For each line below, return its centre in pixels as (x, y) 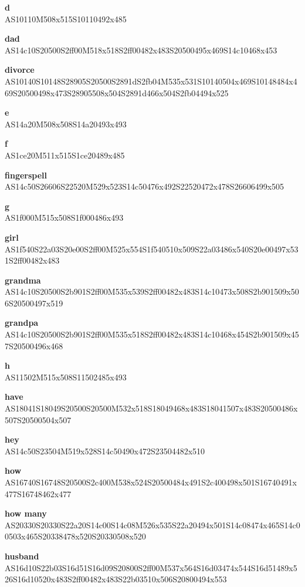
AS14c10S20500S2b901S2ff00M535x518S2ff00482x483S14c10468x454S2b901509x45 (152, 334)
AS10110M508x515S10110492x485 (66, 18)
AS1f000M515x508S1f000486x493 (64, 217)
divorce (20, 70)
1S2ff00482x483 (32, 260)
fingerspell (26, 175)
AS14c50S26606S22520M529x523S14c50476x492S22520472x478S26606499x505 (145, 186)
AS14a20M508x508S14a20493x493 (66, 124)
